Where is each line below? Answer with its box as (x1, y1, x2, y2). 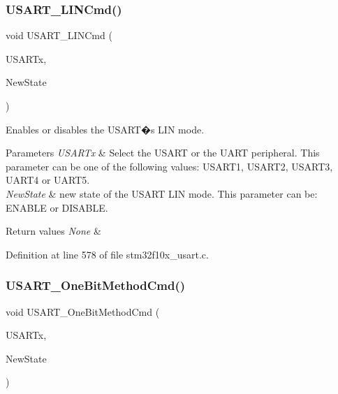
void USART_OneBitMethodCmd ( (6, 304, 160, 319)
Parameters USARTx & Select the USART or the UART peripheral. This (6, 145, 320, 160)
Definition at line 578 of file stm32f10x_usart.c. (6, 247, 209, 261)
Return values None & (6, 224, 101, 238)
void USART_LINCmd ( (6, 28, 112, 43)
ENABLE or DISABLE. (6, 200, 108, 214)
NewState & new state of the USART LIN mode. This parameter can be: (6, 186, 318, 200)
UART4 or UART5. (6, 173, 90, 187)
